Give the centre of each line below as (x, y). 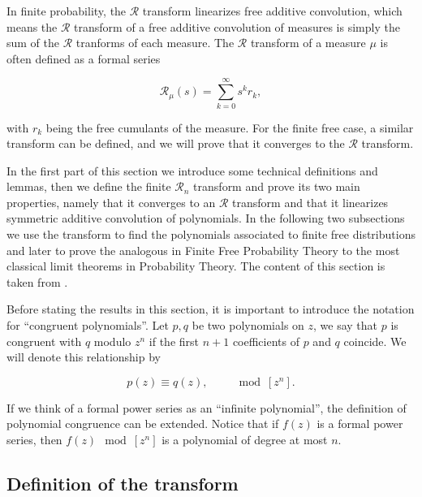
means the (32, 26)
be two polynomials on (248, 325)
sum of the (33, 43)
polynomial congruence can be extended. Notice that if (143, 424)
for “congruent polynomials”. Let (88, 325)
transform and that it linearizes (310, 202)
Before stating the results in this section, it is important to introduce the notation (211, 309)
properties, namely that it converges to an (111, 202)
